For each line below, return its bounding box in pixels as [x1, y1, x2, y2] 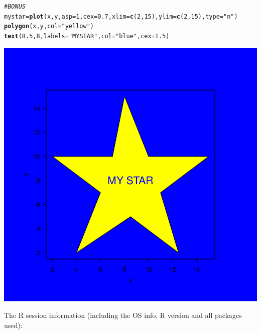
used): [4, 319, 23, 330]
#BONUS [4, 3, 26, 10]
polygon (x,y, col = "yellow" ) [4, 23, 94, 30]
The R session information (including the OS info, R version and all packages [4, 310, 242, 320]
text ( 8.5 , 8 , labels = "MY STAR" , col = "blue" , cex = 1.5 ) [4, 32, 170, 40]
